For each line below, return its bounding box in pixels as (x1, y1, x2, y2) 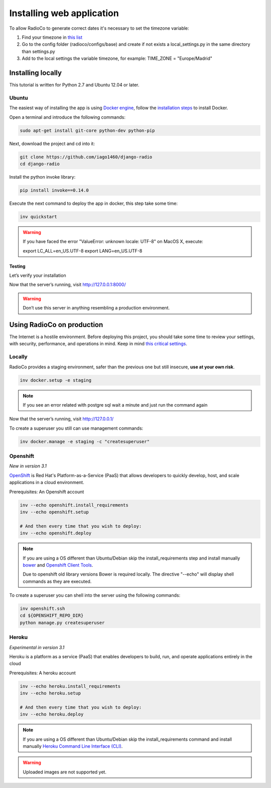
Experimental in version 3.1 (9, 644, 65, 650)
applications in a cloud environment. (9, 480, 85, 486)
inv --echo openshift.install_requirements (20, 502, 129, 508)
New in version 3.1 (9, 463, 47, 469)
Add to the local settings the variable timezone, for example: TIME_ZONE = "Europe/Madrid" (22, 55, 213, 61)
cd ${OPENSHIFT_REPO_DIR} (20, 613, 84, 618)
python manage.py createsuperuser (20, 619, 105, 625)
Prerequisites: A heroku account (9, 670, 76, 676)
